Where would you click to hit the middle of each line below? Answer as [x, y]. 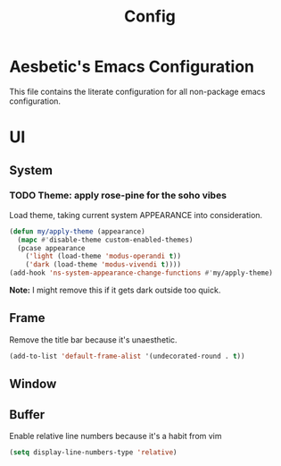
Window [33, 384]
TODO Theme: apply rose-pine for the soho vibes [118, 196]
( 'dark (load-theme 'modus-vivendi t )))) [103, 265]
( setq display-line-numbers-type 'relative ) [93, 452]
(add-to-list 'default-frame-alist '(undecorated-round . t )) [127, 356]
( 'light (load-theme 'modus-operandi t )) [103, 257]
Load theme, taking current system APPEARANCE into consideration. [136, 215]
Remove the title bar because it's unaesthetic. [93, 339]
